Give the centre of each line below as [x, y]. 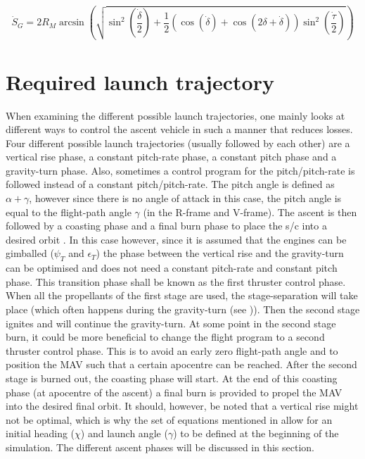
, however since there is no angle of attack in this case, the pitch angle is [185, 198]
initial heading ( [40, 433]
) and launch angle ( [124, 433]
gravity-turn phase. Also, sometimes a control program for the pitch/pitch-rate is [180, 170]
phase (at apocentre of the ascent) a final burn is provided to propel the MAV [174, 392]
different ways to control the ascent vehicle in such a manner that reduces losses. [179, 129]
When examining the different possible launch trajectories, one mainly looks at [175, 115]
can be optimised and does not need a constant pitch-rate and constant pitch [172, 268]
